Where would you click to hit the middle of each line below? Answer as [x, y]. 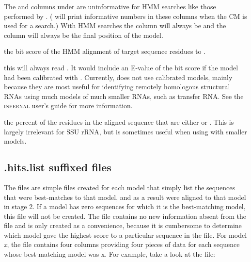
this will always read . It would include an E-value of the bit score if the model [121, 67]
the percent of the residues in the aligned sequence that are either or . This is [119, 122]
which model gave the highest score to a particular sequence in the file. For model [125, 235]
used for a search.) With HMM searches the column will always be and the [115, 25]
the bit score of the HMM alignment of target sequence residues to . [105, 51]
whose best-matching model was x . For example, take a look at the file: [110, 254]
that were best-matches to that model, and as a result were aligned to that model [125, 197]
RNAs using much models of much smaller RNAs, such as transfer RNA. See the [124, 96]
